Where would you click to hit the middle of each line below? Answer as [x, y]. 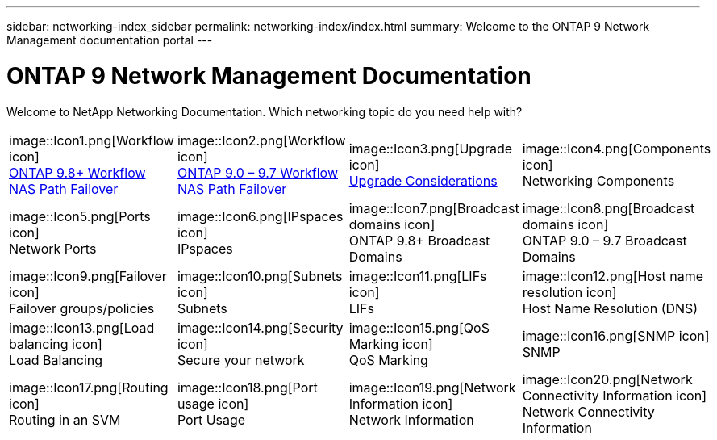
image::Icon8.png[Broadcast [609, 208]
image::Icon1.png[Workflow [92, 140]
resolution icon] [569, 292]
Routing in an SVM [65, 419]
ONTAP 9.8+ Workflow [77, 172]
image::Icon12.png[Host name [613, 276]
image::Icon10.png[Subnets [260, 276]
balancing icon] [56, 344]
